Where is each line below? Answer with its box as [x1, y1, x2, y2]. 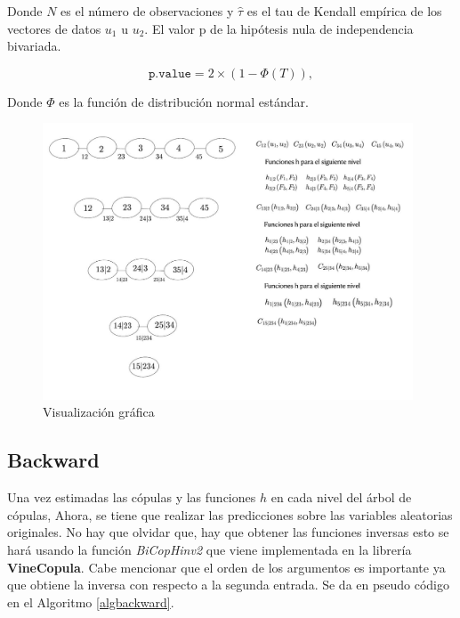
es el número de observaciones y [61, 2, 234, 20]
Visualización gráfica [43, 403, 155, 421]
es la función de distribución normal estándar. [59, 92, 309, 110]
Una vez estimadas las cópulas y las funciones [7, 488, 256, 507]
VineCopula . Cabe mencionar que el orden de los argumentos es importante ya [7, 557, 446, 576]
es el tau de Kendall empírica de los [246, 2, 442, 20]
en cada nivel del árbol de [270, 488, 412, 507]
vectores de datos [7, 19, 101, 37]
